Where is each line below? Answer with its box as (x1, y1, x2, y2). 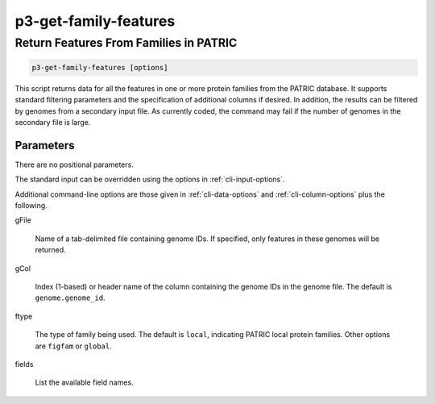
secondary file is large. (14, 117, 91, 127)
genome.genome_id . (35, 293, 106, 302)
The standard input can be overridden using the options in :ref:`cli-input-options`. (14, 174, 285, 185)
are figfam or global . (35, 341, 112, 351)
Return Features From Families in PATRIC (14, 35, 238, 50)
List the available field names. (35, 377, 134, 387)
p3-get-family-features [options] (31, 63, 168, 72)
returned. (35, 245, 66, 255)
